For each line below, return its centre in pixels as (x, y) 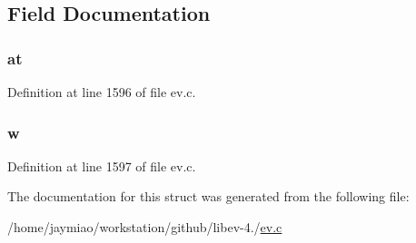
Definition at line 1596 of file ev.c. (102, 92)
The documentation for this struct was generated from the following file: (208, 196)
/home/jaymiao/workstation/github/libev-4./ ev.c (145, 227)
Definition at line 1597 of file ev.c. (102, 165)
